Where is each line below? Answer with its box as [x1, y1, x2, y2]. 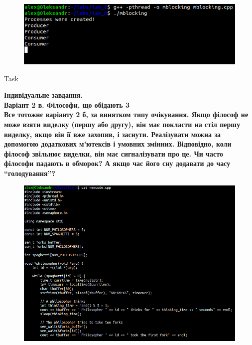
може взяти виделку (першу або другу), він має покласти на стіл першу [4, 119, 241, 129]
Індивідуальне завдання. [4, 90, 83, 100]
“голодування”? [4, 168, 56, 178]
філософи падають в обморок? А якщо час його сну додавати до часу [4, 158, 231, 169]
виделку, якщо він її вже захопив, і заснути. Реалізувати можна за [4, 129, 221, 139]
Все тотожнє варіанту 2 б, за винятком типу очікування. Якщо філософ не [4, 109, 249, 120]
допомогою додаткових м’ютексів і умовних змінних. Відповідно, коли [4, 139, 232, 149]
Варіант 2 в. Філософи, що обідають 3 [4, 99, 130, 110]
